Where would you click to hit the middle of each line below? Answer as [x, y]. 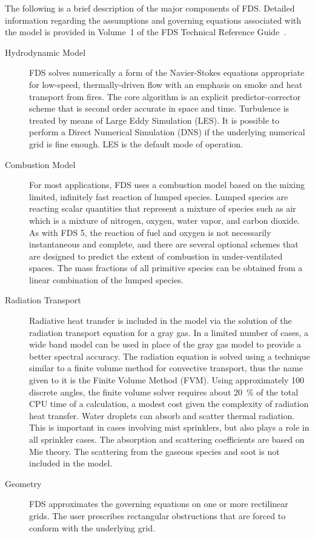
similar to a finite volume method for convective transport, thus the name [166, 368]
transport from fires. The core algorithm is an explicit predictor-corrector [165, 96]
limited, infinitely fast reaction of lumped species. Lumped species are [159, 196]
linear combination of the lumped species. [106, 279]
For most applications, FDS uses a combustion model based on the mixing [167, 185]
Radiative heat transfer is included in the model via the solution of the [161, 321]
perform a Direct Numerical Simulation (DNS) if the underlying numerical [167, 132]
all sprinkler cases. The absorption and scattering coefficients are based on [167, 439]
